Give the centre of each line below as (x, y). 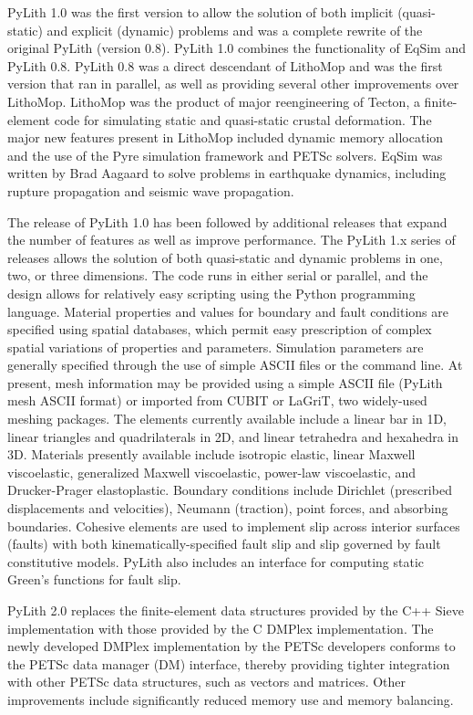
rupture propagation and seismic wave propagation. (151, 190)
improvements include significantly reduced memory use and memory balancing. (231, 699)
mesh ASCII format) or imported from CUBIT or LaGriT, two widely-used (217, 400)
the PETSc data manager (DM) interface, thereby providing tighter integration (229, 663)
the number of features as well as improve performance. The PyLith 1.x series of (231, 240)
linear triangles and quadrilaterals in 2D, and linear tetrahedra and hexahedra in (233, 436)
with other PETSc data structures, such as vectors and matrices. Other (207, 682)
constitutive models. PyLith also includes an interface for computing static (216, 561)
